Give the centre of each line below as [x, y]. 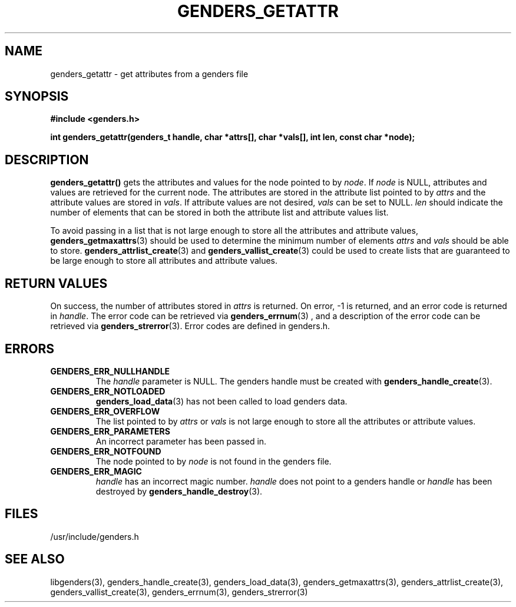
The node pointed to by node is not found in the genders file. [214, 461]
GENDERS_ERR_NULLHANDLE [110, 371]
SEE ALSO [35, 559]
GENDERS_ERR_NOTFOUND [106, 451]
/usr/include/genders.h [95, 536]
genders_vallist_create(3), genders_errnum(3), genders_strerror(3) [179, 592]
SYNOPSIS [37, 97]
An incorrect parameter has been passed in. [181, 441]
